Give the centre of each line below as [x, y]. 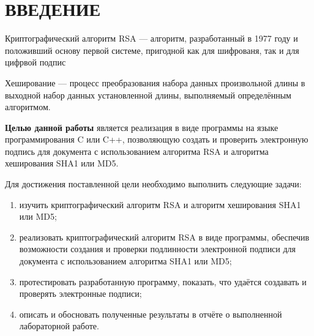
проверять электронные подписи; [80, 293]
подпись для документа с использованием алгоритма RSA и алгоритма [137, 151]
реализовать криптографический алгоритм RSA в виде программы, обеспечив [164, 237]
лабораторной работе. [59, 326]
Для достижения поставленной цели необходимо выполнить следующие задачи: [153, 184]
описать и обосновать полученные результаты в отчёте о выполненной [151, 314]
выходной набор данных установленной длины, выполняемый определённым [148, 95]
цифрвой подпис [36, 62]
